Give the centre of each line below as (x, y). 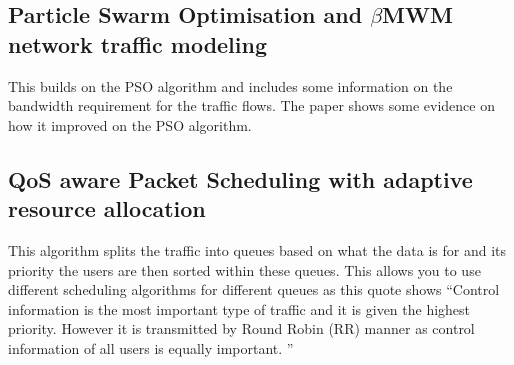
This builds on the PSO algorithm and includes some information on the (230, 85)
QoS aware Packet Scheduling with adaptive (240, 178)
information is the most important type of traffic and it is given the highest (239, 308)
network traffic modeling (138, 43)
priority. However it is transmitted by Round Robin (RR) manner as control (241, 328)
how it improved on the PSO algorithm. (130, 124)
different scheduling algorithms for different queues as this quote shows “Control (254, 289)
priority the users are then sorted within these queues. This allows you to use (244, 269)
